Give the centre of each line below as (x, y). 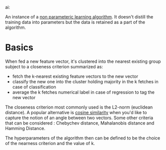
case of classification (34, 87)
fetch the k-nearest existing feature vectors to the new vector (75, 76)
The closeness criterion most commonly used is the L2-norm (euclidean (79, 107)
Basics (19, 48)
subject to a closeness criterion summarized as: (54, 66)
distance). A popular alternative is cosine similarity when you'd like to (76, 112)
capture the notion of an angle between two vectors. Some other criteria (79, 118)
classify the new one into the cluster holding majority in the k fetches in (85, 81)
